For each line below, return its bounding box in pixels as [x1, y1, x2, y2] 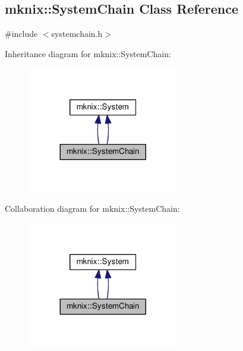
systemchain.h [51, 27, 103, 40]
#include [5, 27, 38, 40]
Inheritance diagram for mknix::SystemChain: [5, 47, 171, 59]
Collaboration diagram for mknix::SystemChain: [5, 202, 180, 214]
